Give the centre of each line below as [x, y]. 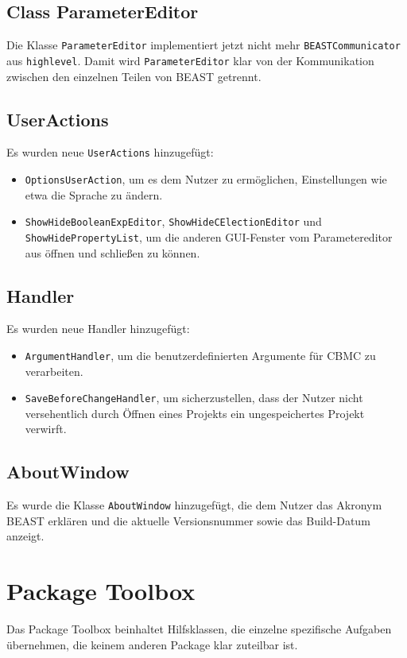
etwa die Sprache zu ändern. [94, 194]
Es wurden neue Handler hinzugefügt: [98, 329]
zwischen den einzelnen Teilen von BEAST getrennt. [134, 76]
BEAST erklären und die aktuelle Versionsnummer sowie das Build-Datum [188, 520]
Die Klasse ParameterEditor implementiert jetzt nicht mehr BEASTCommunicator [203, 45]
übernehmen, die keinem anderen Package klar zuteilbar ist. [152, 644]
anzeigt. [25, 536]
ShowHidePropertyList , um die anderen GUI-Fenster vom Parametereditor [209, 236]
